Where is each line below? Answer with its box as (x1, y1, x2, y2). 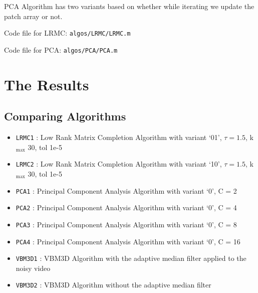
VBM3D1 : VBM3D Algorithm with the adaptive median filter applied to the (16, 253, 246, 263)
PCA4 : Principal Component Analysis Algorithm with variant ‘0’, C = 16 (16, 236, 240, 246)
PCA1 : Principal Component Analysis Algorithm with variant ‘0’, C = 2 (16, 185, 237, 196)
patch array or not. (4, 11, 63, 21)
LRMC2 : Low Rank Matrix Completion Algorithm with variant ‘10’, (16, 159, 222, 169)
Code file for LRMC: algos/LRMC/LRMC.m (4, 28, 131, 38)
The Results (4, 74, 89, 94)
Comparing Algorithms (4, 108, 126, 124)
